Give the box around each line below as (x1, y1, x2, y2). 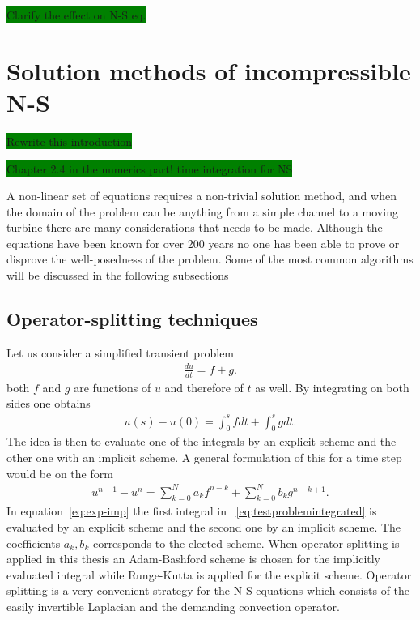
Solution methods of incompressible (6, 53, 411, 87)
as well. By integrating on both (255, 378, 409, 396)
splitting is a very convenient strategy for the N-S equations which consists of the (6, 582, 410, 599)
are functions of (74, 378, 151, 396)
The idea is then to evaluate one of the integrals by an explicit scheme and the (6, 433, 397, 450)
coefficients (6, 534, 61, 551)
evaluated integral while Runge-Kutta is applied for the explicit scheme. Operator (6, 566, 412, 583)
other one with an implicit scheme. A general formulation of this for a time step (6, 448, 402, 465)
